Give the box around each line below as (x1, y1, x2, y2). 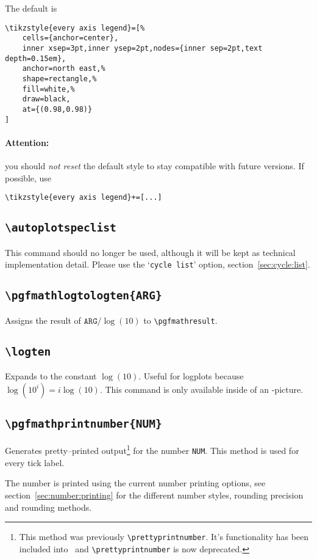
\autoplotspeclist (5, 221, 116, 235)
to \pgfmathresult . (143, 313, 218, 326)
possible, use (5, 171, 52, 184)
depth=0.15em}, (5, 54, 66, 63)
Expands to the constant (5, 370, 97, 382)
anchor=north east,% (22, 64, 105, 73)
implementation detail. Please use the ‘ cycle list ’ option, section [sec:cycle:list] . (5, 258, 310, 271)
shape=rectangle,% (22, 74, 97, 83)
